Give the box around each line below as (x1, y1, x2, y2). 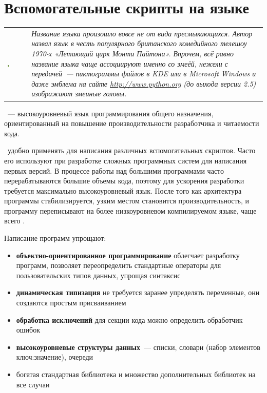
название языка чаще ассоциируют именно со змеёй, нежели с (31, 58, 228, 69)
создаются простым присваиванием (16, 297, 126, 308)
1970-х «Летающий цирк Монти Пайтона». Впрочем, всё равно (31, 48, 234, 59)
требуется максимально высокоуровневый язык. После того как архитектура (4, 185, 242, 196)
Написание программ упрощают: (4, 233, 106, 243)
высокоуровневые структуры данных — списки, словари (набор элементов (16, 341, 260, 352)
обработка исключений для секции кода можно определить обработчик (16, 314, 243, 325)
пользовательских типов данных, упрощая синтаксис (16, 270, 181, 280)
